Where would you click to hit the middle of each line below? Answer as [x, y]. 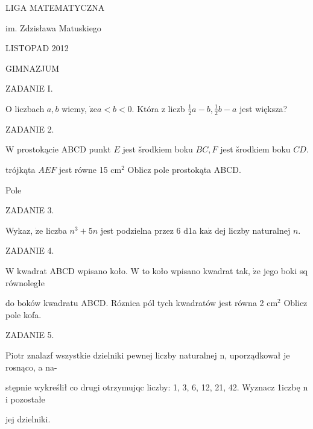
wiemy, [74, 108]
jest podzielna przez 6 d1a [149, 230]
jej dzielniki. [28, 419]
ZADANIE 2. [30, 129]
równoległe [25, 282]
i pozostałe [25, 399]
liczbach [30, 108]
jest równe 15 [83, 169]
